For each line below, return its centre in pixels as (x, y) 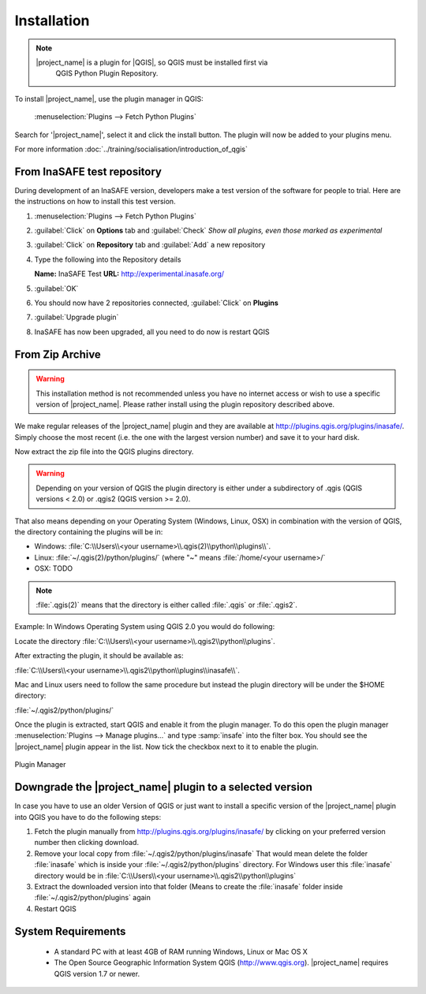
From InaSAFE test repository (88, 171)
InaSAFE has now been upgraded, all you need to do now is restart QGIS (152, 332)
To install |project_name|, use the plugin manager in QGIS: (109, 99)
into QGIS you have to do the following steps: (88, 817)
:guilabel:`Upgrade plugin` (77, 317)
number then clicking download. (87, 843)
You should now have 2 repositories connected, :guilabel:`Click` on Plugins (157, 303)
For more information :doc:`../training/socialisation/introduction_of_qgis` (131, 149)
